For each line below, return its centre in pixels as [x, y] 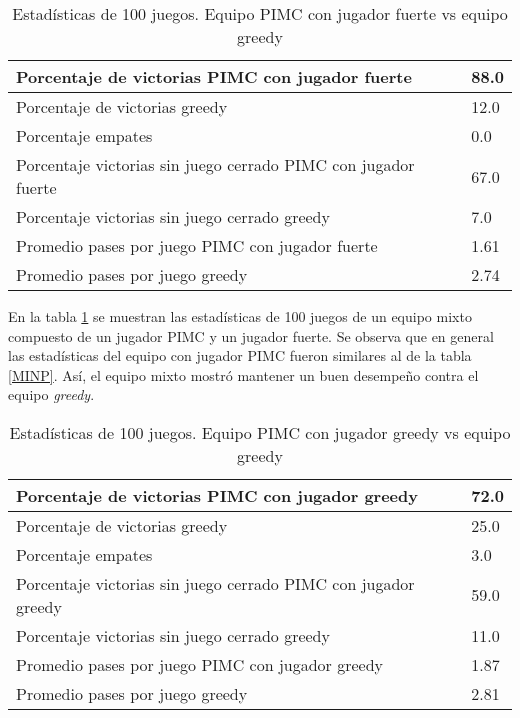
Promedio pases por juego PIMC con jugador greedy [200, 664]
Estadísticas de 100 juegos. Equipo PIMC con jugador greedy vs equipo [260, 432]
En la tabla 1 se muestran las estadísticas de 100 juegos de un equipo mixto [240, 316]
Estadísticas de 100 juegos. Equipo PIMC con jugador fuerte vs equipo [260, 13]
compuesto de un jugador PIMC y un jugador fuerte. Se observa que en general [251, 335]
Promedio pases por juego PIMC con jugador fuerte [197, 245]
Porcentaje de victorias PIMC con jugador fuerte [214, 76]
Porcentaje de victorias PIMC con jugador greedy [217, 495]
